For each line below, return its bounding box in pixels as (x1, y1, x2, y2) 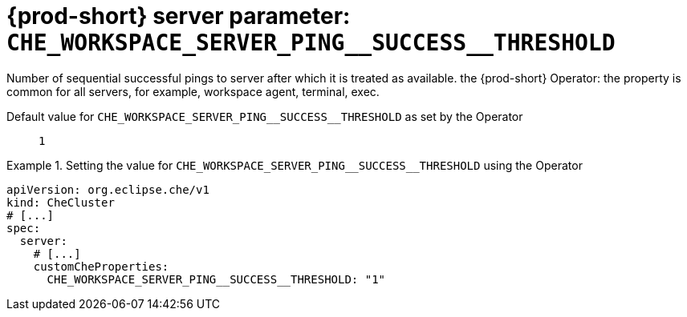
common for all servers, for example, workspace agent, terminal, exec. (6, 84, 380, 98)
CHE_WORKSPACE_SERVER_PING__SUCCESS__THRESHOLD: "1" (47, 272, 386, 286)
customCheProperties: (33, 259, 169, 273)
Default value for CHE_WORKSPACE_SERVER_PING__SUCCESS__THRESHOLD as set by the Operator (6, 109, 523, 123)
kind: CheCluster (6, 195, 115, 209)
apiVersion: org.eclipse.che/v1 (6, 183, 209, 196)
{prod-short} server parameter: (6, 2, 351, 30)
